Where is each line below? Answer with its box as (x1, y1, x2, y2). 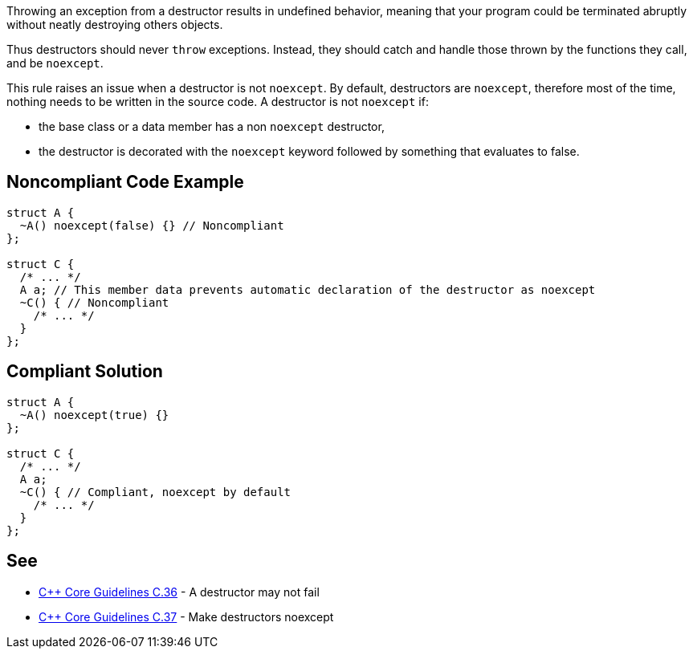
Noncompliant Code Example (6, 172, 244, 193)
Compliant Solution (6, 361, 163, 382)
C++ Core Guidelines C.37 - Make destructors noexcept (39, 609, 334, 624)
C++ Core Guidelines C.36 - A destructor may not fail (39, 584, 320, 599)
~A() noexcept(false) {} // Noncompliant (19, 218, 284, 232)
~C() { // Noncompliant (19, 295, 169, 309)
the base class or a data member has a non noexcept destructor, (39, 120, 385, 133)
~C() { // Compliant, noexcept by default (19, 485, 291, 498)
